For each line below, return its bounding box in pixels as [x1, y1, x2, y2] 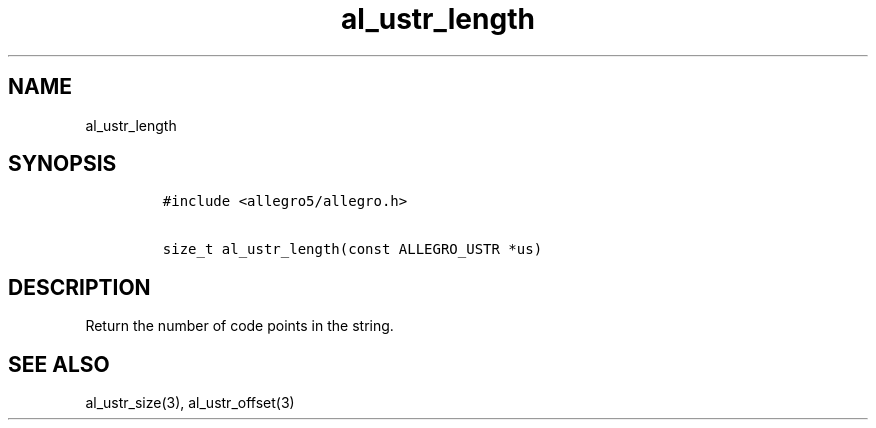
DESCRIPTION [8, 274, 151, 300]
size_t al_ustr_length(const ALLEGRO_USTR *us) [162, 241, 543, 258]
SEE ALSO [8, 351, 110, 377]
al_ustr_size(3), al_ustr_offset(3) [85, 394, 295, 412]
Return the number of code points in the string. [85, 317, 394, 335]
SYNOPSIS [8, 151, 117, 177]
